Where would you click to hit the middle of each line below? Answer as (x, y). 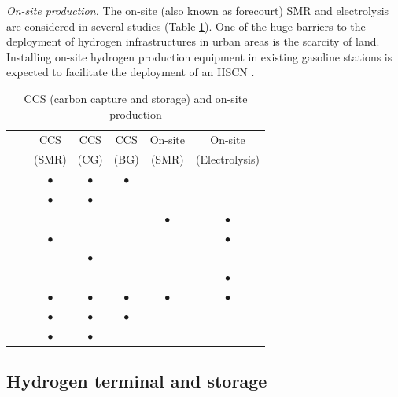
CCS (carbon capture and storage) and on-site (136, 98)
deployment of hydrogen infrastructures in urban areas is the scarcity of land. (193, 41)
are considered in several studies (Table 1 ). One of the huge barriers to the (186, 26)
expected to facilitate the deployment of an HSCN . (131, 72)
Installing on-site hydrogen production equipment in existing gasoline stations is (199, 56)
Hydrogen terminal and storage (137, 381)
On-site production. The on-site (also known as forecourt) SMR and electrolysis (198, 10)
